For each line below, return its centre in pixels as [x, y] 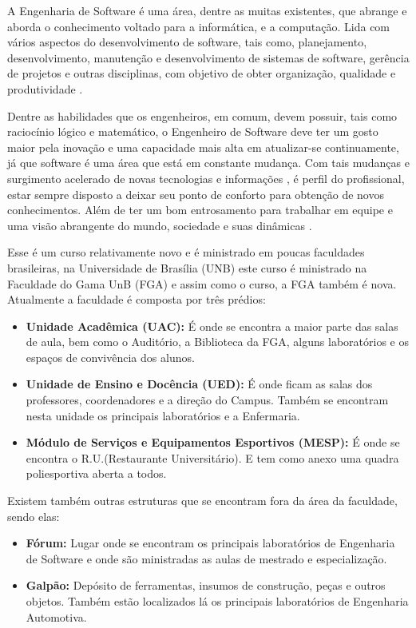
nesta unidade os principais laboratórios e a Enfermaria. [163, 415]
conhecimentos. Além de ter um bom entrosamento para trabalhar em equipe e [200, 210]
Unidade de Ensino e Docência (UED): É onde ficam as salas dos [199, 384]
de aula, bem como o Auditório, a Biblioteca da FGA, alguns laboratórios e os [217, 342]
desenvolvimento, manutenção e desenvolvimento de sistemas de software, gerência [208, 57]
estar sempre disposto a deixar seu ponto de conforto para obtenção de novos [196, 194]
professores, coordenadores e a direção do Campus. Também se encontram [207, 400]
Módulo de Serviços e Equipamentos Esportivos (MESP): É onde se [213, 442]
